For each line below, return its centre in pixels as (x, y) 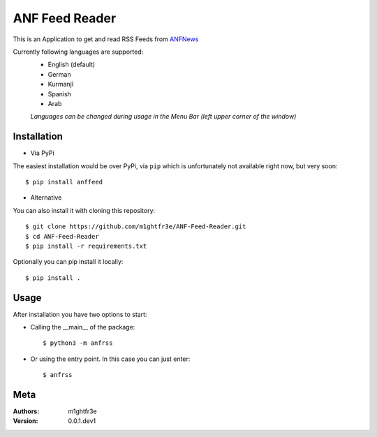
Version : (25, 421)
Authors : (26, 411)
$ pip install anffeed (64, 182)
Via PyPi (43, 153)
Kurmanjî (60, 84)
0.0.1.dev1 (82, 421)
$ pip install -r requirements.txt (86, 246)
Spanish (59, 94)
